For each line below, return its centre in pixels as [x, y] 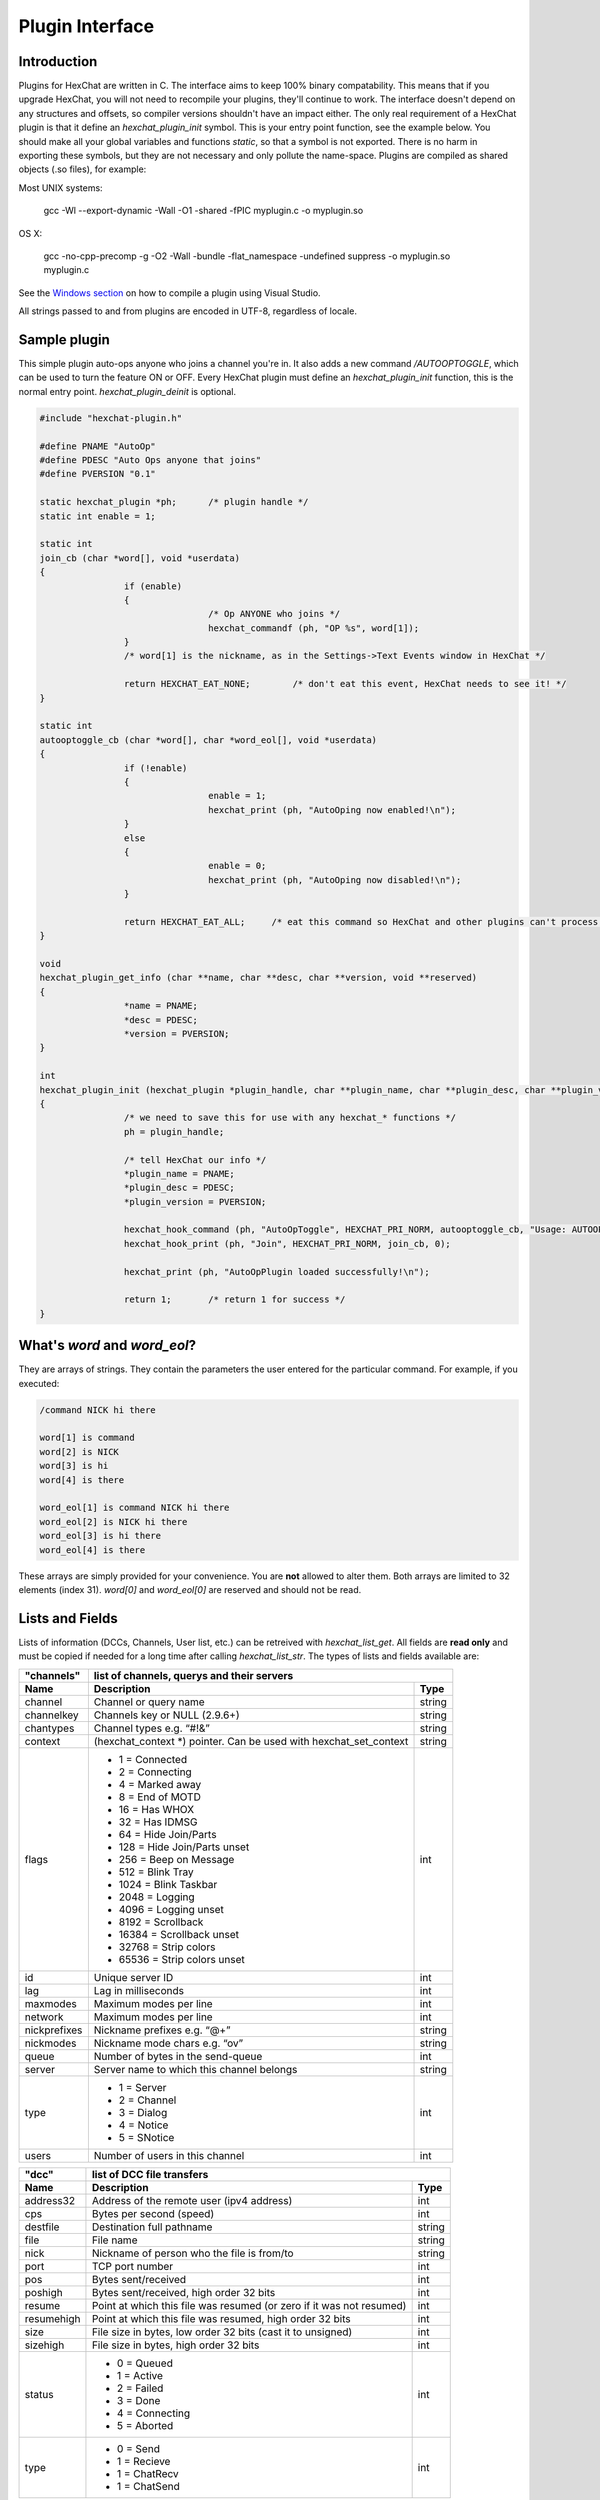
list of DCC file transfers [150, 2174]
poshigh [44, 2292]
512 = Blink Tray [156, 1872]
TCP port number [132, 2266]
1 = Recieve [143, 2461]
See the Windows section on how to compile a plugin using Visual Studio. [169, 292]
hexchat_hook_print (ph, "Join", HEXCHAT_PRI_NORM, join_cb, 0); [287, 1243]
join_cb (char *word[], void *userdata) [139, 558]
